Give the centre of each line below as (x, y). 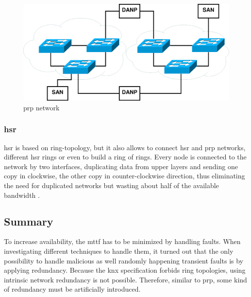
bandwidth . (22, 195)
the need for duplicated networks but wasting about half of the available (111, 185)
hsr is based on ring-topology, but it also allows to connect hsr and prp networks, (125, 147)
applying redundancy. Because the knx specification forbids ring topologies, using (125, 270)
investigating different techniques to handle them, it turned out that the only (119, 251)
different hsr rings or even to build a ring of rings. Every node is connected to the (125, 157)
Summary (29, 221)
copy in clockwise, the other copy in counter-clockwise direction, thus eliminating (125, 176)
